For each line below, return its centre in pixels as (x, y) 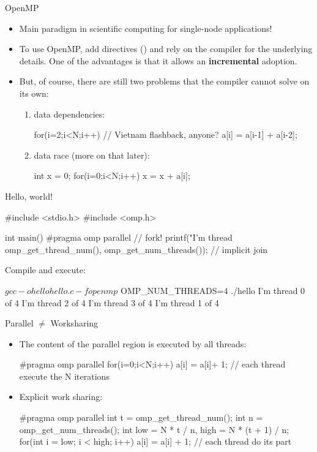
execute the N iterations (64, 376)
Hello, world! (29, 196)
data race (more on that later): (92, 155)
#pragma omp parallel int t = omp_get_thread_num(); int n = (141, 417)
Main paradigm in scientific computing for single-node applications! (146, 28)
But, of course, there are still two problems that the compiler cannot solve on (164, 81)
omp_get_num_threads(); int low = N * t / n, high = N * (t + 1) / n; (154, 429)
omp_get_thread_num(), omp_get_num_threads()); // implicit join (136, 249)
